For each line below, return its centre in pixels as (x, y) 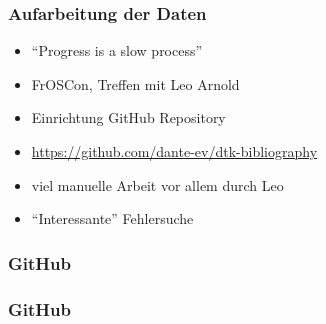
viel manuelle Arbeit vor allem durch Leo (157, 184)
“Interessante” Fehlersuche (112, 218)
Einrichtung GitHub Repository (128, 117)
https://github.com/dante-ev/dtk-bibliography (174, 151)
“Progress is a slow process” (117, 50)
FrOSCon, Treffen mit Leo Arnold (135, 83)
